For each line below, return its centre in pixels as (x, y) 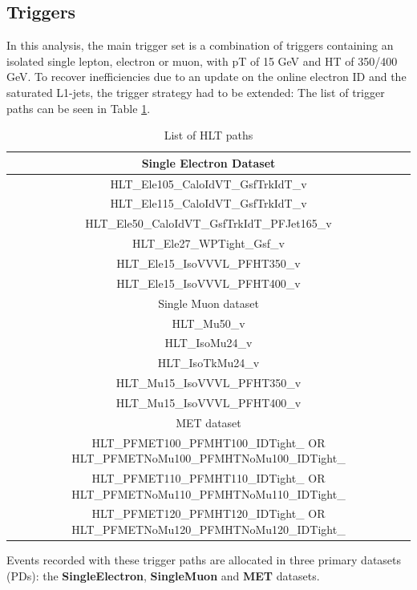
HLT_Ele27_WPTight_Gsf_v (208, 243)
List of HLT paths (208, 135)
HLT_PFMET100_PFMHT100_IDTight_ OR (208, 442)
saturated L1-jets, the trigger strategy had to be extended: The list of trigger (196, 92)
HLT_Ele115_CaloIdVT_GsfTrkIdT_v (208, 203)
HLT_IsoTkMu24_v (208, 363)
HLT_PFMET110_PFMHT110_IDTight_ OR (208, 478)
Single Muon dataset (208, 303)
